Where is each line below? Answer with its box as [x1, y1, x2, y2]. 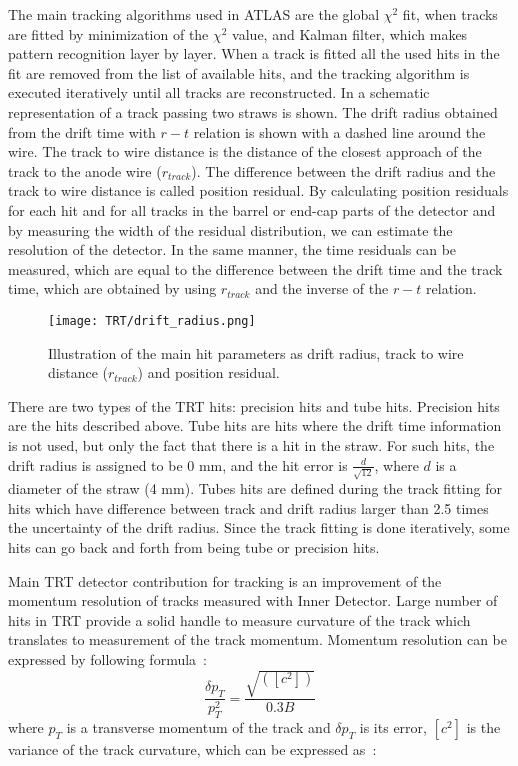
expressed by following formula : [8, 648, 207, 669]
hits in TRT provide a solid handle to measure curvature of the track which [8, 609, 471, 630]
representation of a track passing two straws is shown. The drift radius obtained [8, 101, 498, 122]
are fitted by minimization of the [8, 23, 209, 44]
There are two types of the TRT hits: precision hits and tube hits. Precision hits [8, 395, 500, 416]
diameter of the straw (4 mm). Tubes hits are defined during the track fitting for [8, 478, 502, 499]
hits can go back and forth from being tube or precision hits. [8, 537, 380, 558]
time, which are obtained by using [8, 278, 217, 299]
